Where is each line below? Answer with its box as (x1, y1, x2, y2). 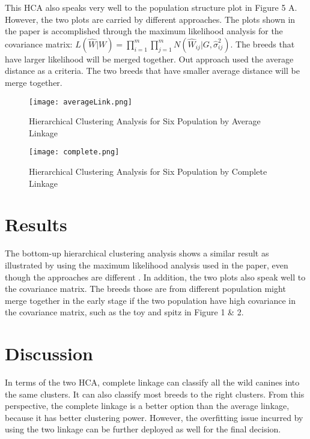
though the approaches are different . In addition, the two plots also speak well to (5, 270, 306, 283)
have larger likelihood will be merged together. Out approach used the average (5, 52, 294, 65)
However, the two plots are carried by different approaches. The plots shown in (5, 13, 296, 25)
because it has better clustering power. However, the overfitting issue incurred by (5, 411, 303, 423)
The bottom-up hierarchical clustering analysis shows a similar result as (5, 247, 269, 259)
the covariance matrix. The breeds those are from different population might (5, 282, 286, 295)
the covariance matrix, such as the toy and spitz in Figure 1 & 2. (5, 306, 244, 318)
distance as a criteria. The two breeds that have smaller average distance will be (5, 64, 300, 77)
